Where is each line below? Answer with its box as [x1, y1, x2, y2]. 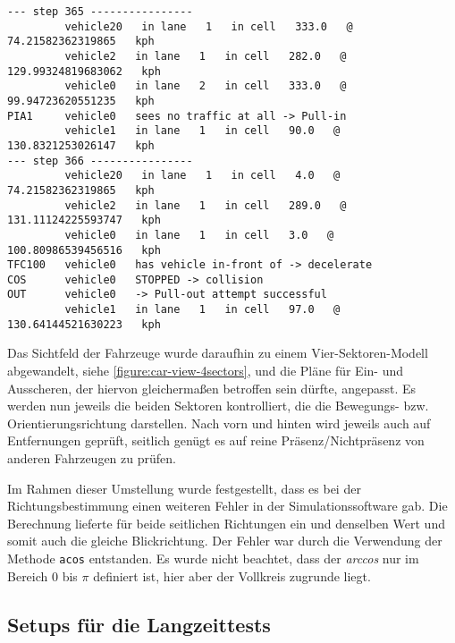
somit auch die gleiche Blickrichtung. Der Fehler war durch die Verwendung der [7, 531, 442, 550]
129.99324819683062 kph [7, 64, 161, 78]
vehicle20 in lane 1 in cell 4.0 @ [64, 169, 341, 182]
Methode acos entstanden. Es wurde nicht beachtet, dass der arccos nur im [7, 548, 419, 567]
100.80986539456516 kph [7, 243, 161, 257]
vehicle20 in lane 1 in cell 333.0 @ [64, 20, 353, 33]
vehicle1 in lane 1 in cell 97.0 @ [64, 303, 341, 317]
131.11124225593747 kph [7, 214, 161, 227]
